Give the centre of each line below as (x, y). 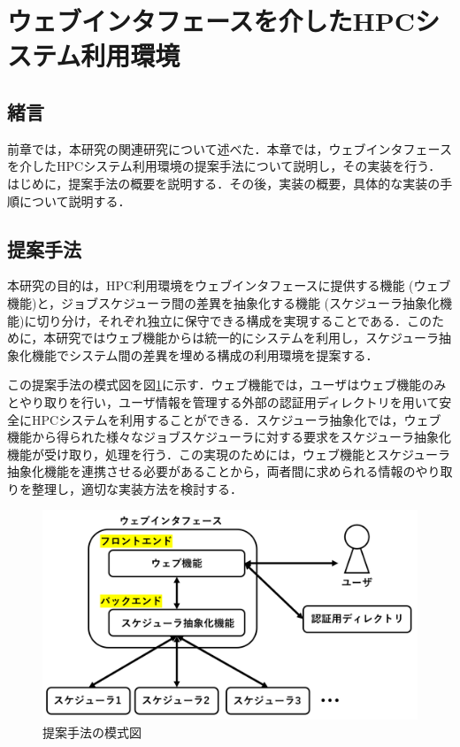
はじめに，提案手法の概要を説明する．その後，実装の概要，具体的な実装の (224, 183)
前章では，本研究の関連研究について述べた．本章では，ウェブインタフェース (230, 148)
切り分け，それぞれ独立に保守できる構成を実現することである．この (234, 320)
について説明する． (75, 200)
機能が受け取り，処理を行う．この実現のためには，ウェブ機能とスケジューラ (229, 454)
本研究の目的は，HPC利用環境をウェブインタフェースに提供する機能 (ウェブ (229, 285)
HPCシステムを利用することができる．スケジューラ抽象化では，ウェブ (236, 419)
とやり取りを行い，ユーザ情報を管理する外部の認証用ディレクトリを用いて (223, 401)
